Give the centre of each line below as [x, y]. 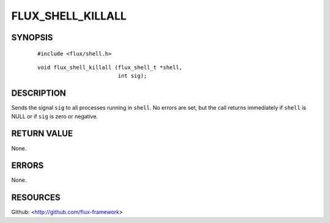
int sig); [132, 76]
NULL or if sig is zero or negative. [55, 116]
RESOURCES [36, 198]
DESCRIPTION [39, 94]
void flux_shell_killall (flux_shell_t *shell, [110, 67]
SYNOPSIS [32, 37]
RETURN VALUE [42, 134]
